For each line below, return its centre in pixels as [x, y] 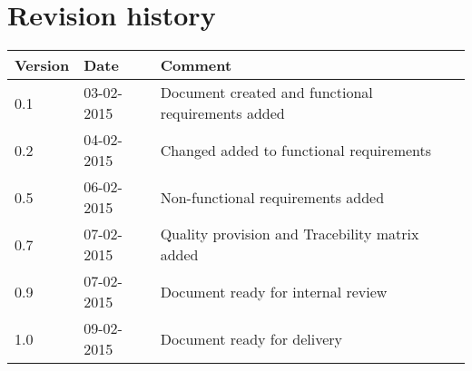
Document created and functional [266, 93]
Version [42, 65]
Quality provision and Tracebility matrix [290, 234]
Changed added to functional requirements [296, 150]
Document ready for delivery [251, 338]
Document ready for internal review [274, 291]
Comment [196, 65]
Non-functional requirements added [272, 197]
